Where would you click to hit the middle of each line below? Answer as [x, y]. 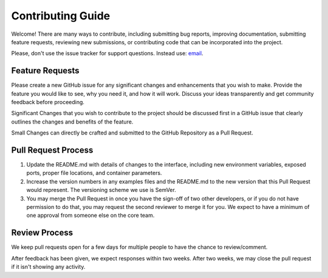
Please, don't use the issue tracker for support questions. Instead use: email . [107, 53]
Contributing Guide [61, 16]
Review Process [42, 233]
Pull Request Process [52, 150]
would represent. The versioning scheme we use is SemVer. [101, 190]
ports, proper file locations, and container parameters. [94, 173]
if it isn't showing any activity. [48, 267]
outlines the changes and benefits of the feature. [72, 122]
